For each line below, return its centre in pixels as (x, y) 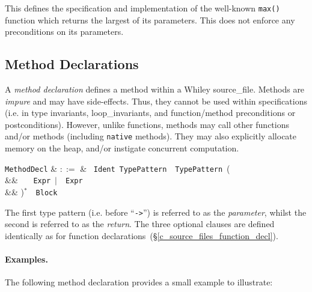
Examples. (26, 259)
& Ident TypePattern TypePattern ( (155, 168)
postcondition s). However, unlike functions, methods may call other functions (147, 124)
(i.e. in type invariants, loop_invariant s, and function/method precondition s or (150, 113)
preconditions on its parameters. (64, 32)
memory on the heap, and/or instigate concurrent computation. (122, 148)
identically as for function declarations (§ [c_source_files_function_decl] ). (142, 235)
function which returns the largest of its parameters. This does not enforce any (150, 20)
